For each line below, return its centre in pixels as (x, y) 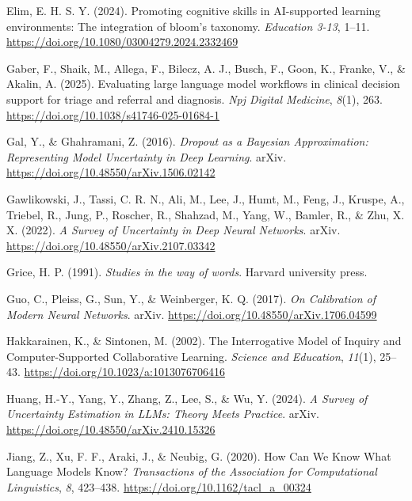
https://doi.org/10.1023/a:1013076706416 (124, 372)
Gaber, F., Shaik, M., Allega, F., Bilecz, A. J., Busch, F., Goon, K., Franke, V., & (206, 68)
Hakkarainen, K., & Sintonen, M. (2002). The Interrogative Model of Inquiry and (204, 341)
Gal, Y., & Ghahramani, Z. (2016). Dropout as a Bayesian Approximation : (187, 141)
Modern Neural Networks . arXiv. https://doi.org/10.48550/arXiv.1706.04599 (192, 314)
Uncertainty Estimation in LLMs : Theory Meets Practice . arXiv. (163, 414)
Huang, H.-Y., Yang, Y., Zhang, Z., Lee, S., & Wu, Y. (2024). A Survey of (187, 398)
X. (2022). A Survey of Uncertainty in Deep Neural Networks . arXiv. (174, 230)
